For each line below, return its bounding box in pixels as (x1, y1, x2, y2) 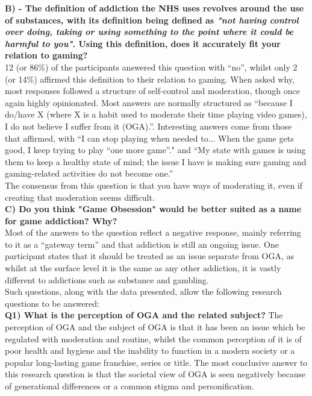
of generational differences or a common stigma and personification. (5, 380, 254, 392)
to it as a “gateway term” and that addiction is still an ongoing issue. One (5, 237, 279, 250)
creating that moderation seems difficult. (5, 190, 155, 203)
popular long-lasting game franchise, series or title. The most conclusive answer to (5, 356, 308, 368)
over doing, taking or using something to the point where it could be (5, 25, 294, 38)
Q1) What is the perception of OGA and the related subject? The (5, 309, 283, 321)
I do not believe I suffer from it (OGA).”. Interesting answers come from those (5, 119, 292, 132)
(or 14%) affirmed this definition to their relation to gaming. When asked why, (5, 72, 295, 85)
